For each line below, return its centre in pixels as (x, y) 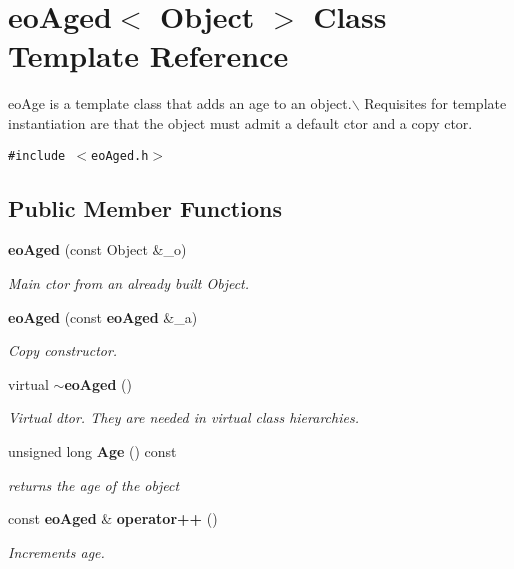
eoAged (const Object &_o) (97, 249)
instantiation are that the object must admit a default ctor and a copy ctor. (240, 122)
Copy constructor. (63, 350)
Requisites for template (435, 103)
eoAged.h (120, 155)
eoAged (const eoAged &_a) (103, 316)
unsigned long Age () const (92, 450)
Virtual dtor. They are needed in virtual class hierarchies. (183, 417)
